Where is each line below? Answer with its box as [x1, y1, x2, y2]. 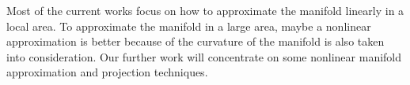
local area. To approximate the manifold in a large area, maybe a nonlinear [6, 17, 371, 34]
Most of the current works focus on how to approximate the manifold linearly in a [6, 2, 404, 18]
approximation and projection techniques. [6, 64, 208, 80]
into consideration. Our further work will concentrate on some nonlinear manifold [6, 48, 402, 65]
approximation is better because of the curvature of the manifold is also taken [6, 33, 385, 50]
